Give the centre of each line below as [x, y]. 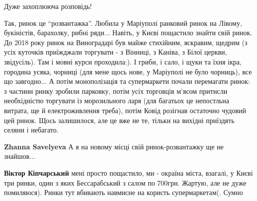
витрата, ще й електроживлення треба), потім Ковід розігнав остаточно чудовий [125, 110]
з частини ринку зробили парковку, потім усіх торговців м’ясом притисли [116, 91]
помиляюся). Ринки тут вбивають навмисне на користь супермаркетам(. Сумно [124, 192]
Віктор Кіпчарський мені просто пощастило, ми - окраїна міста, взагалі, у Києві [128, 172]
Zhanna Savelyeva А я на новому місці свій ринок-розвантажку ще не [114, 146]
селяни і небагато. [31, 130]
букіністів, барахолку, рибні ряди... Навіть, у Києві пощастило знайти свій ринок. [128, 33]
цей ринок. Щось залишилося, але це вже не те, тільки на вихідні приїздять [119, 120]
